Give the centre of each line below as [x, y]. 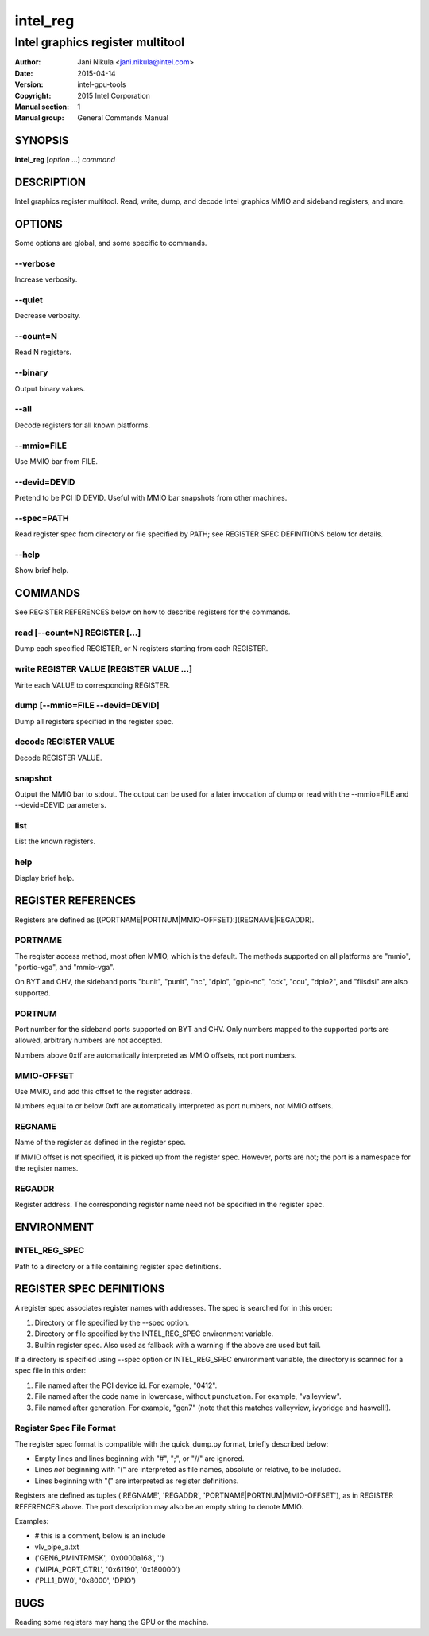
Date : [24, 73]
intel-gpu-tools [102, 84]
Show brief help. [42, 571]
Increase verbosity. [46, 279]
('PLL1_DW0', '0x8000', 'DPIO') [85, 1580]
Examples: [32, 1521]
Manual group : [39, 118]
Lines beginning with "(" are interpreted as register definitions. [137, 1481]
